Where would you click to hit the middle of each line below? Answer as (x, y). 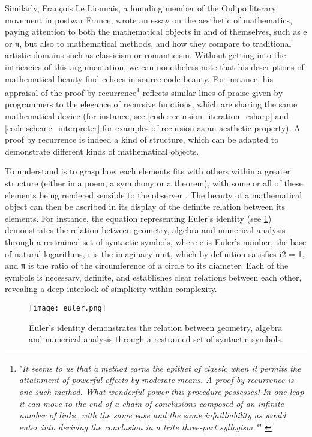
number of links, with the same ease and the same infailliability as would (152, 415)
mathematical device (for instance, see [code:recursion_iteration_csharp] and (147, 116)
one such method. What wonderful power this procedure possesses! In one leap (161, 391)
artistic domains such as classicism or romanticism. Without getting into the (145, 55)
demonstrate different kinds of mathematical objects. (102, 151)
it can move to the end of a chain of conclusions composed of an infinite (151, 403)
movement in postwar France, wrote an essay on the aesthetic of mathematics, (148, 19)
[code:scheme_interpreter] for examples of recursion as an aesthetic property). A (153, 127)
